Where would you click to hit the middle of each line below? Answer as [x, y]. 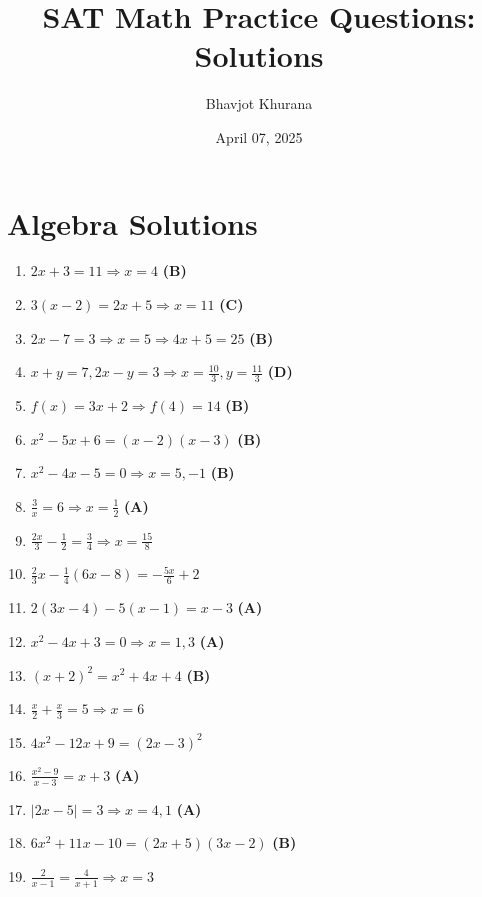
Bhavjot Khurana [259, 103]
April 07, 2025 [259, 136]
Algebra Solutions [132, 222]
